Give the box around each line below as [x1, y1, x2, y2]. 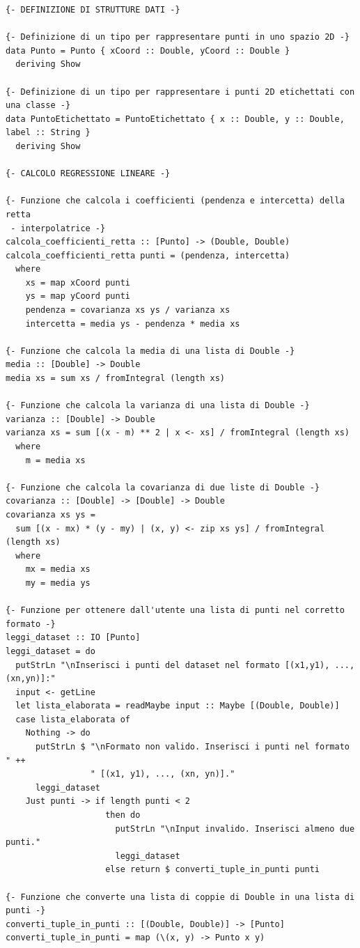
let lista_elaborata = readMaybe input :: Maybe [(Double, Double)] [15, 701, 340, 711]
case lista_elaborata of [15, 714, 130, 724]
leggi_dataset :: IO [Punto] [6, 632, 141, 643]
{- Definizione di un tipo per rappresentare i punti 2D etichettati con [6, 86, 355, 97]
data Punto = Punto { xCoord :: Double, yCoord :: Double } [6, 45, 290, 56]
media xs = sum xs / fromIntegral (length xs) [6, 373, 225, 384]
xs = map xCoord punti [25, 277, 130, 288]
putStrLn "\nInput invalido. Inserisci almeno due [115, 823, 355, 834]
